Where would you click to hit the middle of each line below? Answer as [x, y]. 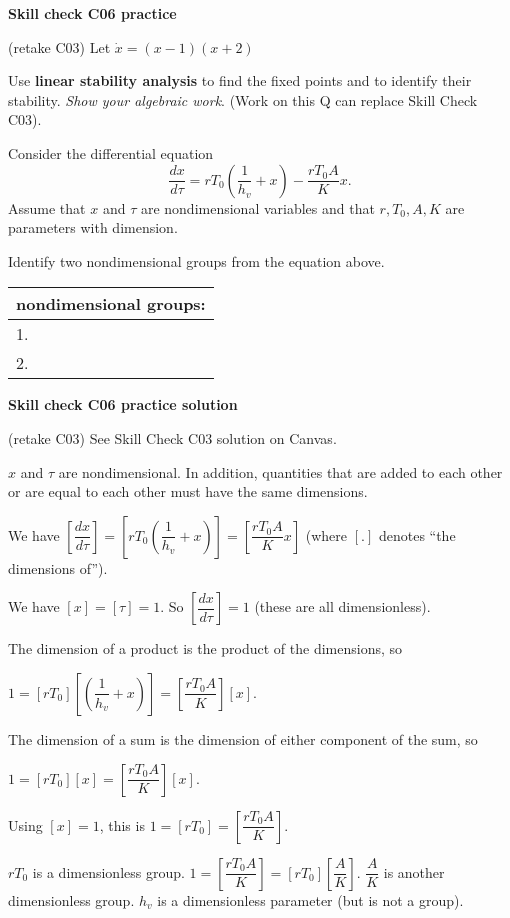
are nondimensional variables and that [257, 207]
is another [414, 871]
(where [326, 534]
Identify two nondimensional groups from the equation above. [196, 260]
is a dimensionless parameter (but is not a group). [310, 899]
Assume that [47, 207]
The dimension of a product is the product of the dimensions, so [205, 648]
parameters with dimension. [93, 227]
